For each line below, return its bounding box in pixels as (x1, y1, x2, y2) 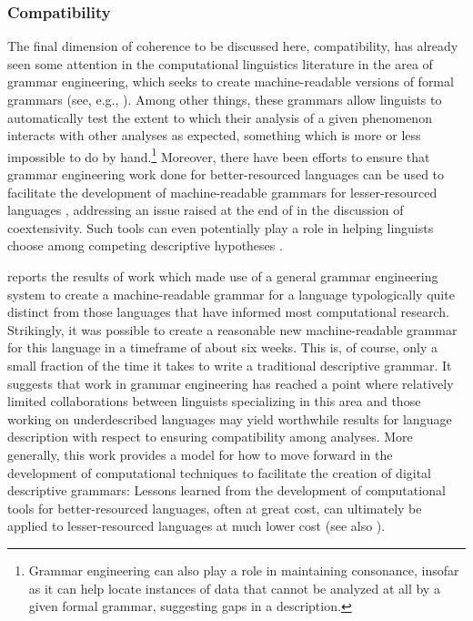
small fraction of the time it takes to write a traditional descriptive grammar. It (7, 355, 452, 374)
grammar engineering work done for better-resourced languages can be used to (7, 165, 445, 184)
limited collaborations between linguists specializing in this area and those (7, 392, 421, 411)
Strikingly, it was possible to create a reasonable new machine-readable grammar (7, 320, 458, 339)
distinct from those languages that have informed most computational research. (7, 302, 449, 321)
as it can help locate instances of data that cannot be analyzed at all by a (28, 578, 440, 597)
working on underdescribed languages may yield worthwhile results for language (7, 409, 452, 428)
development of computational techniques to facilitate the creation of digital (7, 463, 432, 482)
